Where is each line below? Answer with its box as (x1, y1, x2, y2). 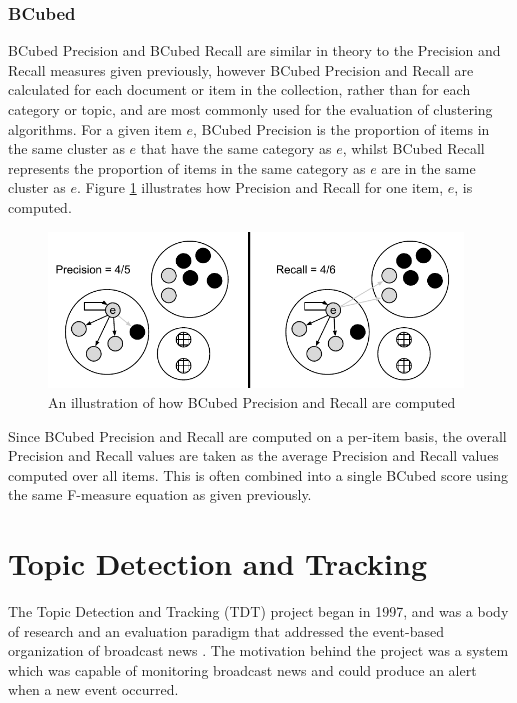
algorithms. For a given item (8, 118, 182, 139)
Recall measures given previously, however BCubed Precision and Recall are (8, 59, 474, 80)
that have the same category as (140, 138, 332, 159)
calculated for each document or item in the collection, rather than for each (8, 79, 471, 100)
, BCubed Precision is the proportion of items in (193, 118, 490, 139)
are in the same (381, 157, 476, 178)
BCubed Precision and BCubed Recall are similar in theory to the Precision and (8, 40, 501, 61)
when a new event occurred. (8, 679, 179, 700)
